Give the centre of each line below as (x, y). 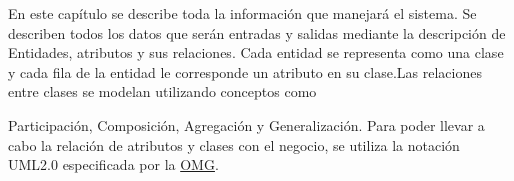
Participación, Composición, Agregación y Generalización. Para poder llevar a (246, 124)
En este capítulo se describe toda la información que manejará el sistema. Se (242, 13)
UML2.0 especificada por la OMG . (113, 164)
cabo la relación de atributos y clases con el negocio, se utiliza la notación (234, 144)
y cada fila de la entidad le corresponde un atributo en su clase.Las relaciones (245, 71)
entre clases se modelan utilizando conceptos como (162, 91)
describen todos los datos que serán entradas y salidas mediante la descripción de (257, 32)
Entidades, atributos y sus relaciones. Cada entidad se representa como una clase (256, 52)
